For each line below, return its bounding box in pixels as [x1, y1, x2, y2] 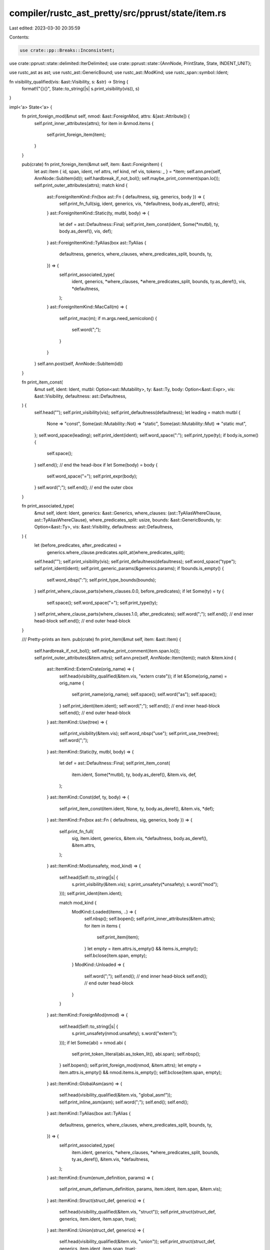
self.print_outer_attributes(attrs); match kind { [34, 182, 128, 188]
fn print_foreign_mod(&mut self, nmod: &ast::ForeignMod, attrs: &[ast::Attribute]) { [21, 113, 190, 119]
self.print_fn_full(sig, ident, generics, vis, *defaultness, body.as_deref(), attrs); [59, 200, 220, 207]
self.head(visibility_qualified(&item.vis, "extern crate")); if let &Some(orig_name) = [59, 673, 227, 679]
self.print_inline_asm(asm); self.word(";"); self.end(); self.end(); [59, 1099, 188, 1105]
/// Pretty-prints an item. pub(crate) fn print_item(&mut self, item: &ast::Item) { [21, 636, 181, 642]
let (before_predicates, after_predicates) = [34, 542, 122, 548]
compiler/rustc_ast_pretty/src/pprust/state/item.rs [9, 7, 226, 18]
